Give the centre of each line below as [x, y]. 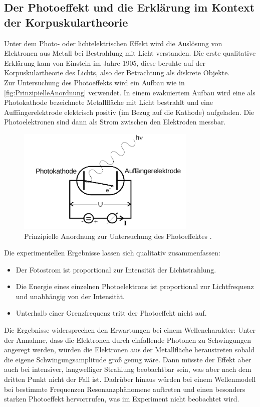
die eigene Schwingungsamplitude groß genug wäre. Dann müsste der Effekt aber [128, 359]
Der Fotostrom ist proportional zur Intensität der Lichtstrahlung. [116, 269]
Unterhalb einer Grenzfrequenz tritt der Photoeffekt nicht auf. [111, 313]
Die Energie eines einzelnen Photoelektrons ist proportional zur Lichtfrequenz [135, 286]
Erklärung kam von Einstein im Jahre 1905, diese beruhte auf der [105, 62]
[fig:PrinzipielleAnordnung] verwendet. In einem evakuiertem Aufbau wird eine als [130, 92]
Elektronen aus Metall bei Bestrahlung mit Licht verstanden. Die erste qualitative [130, 53]
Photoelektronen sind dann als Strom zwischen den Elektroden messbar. [115, 122]
